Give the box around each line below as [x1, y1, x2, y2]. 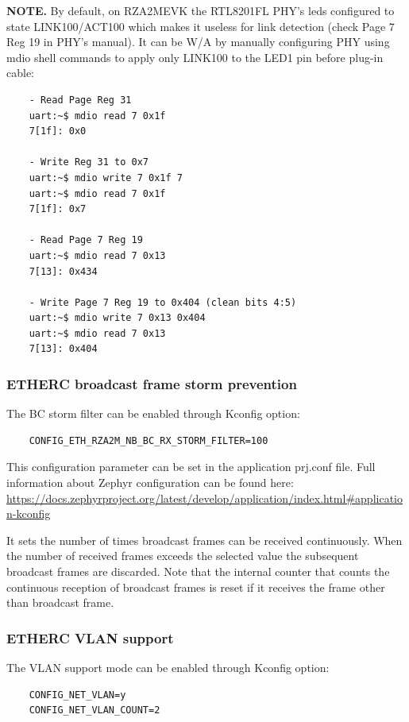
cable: [6, 64, 34, 81]
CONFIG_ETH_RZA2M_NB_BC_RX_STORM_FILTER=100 [29, 434, 268, 446]
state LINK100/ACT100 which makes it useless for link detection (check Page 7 [6, 17, 395, 34]
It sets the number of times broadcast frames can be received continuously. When [6, 531, 403, 548]
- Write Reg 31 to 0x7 [29, 156, 149, 168]
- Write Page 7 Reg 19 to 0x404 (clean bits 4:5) [29, 296, 297, 308]
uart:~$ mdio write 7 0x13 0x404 [29, 312, 206, 324]
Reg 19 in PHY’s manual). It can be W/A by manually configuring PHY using [6, 33, 390, 50]
